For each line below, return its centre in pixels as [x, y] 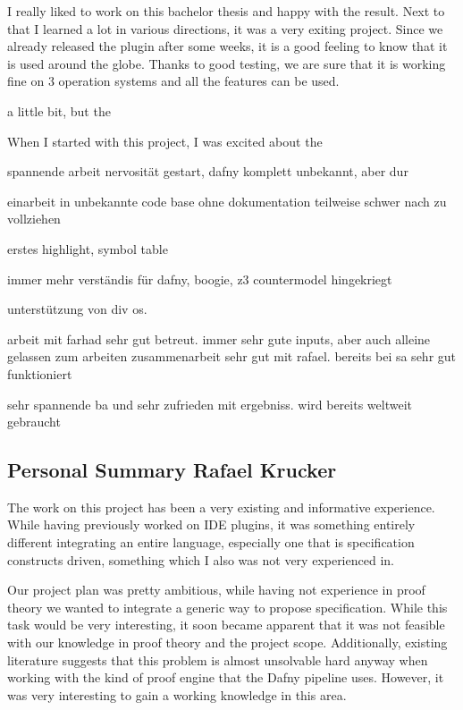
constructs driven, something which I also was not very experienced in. [201, 559]
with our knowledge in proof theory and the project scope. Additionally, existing [227, 642]
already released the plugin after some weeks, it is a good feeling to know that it [227, 46]
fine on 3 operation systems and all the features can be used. [173, 81]
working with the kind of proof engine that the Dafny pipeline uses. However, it [226, 677]
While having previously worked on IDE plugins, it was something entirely [211, 524]
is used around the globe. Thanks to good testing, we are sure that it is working [227, 63]
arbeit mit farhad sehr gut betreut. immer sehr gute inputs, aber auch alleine [219, 338]
